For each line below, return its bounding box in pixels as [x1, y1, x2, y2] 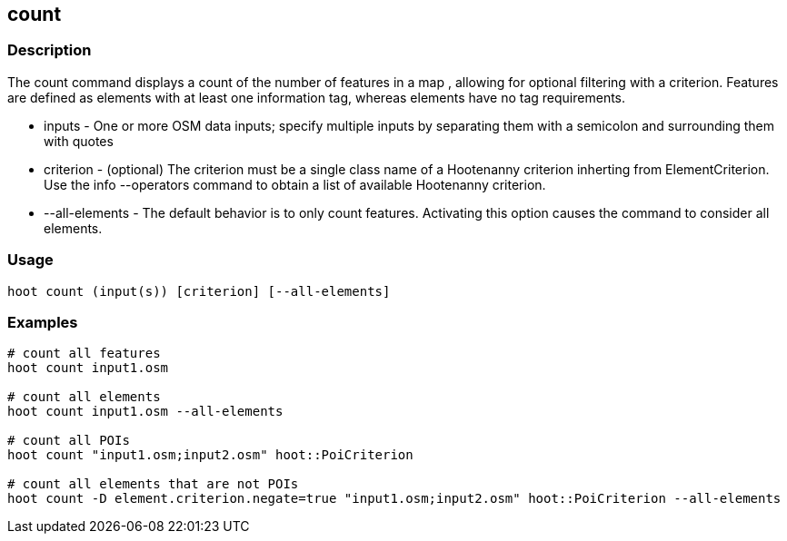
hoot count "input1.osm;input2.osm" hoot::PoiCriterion [7, 448, 413, 463]
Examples [7, 312, 78, 331]
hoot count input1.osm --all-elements [7, 404, 284, 419]
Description [7, 41, 92, 60]
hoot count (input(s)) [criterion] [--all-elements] [7, 283, 391, 299]
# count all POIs [7, 433, 130, 448]
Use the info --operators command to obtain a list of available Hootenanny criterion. [44, 176, 546, 192]
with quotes [44, 133, 114, 149]
